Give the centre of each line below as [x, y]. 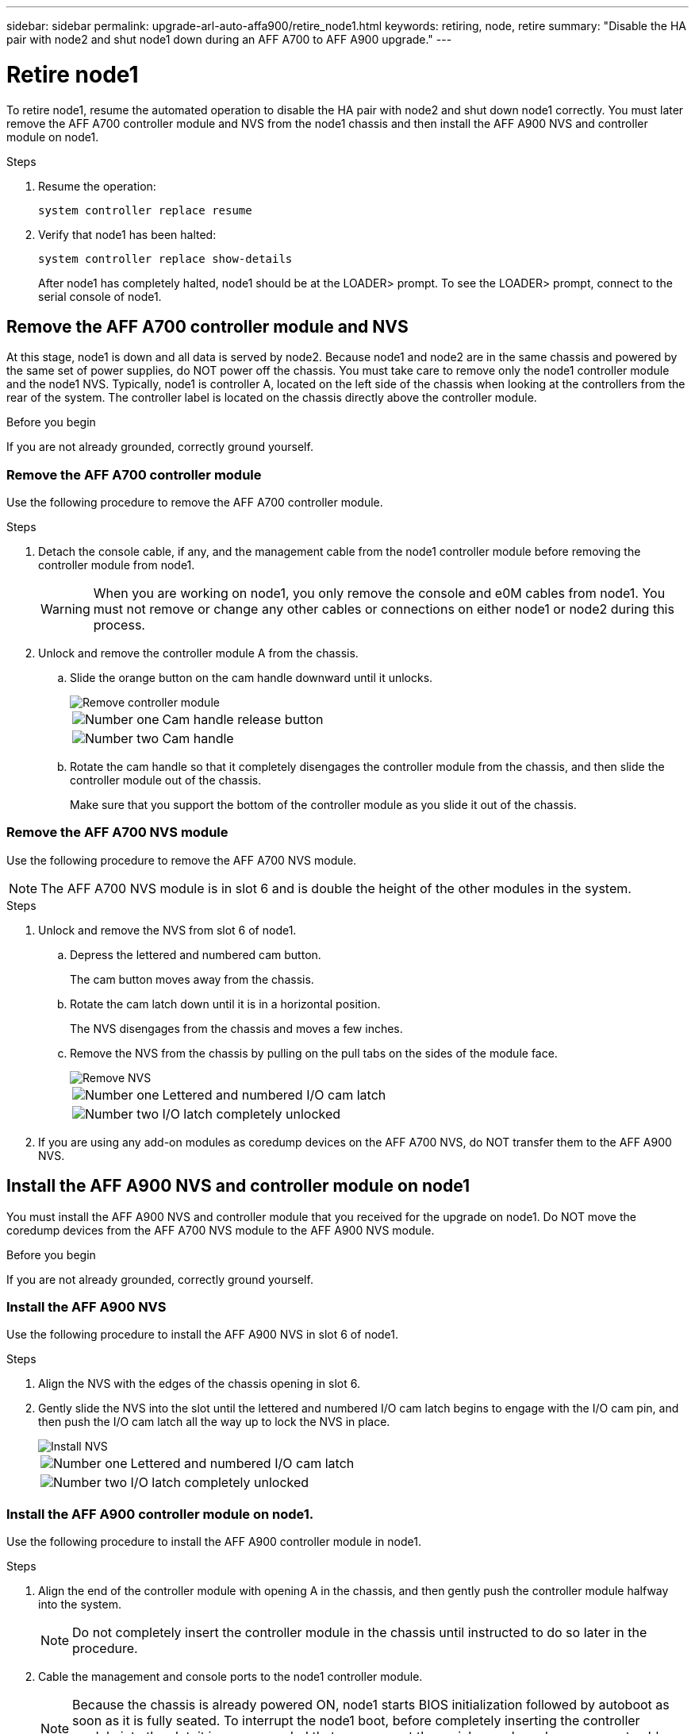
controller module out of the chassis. [166, 780]
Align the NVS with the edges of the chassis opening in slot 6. [199, 1384]
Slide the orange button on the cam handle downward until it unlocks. [252, 678]
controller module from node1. [117, 565]
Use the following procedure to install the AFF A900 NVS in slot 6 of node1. [203, 1335]
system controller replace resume [145, 210]
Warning [65, 609]
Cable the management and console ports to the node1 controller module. [230, 1677]
